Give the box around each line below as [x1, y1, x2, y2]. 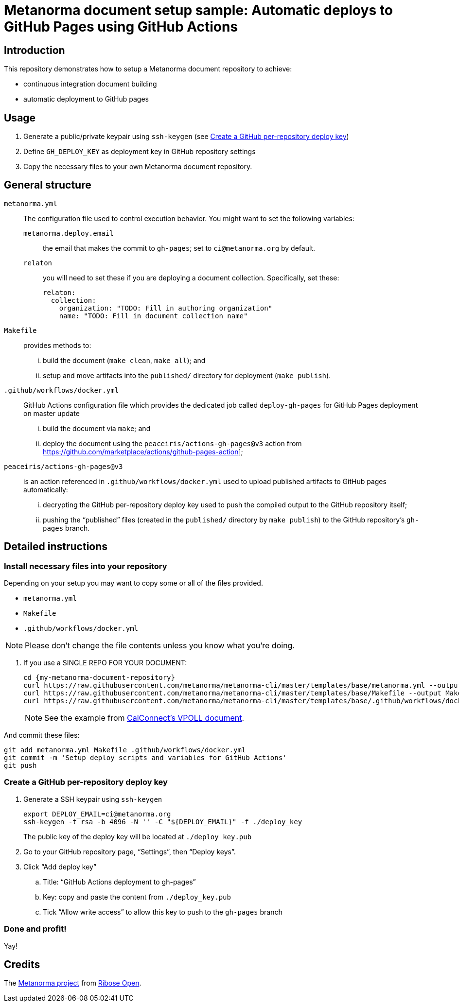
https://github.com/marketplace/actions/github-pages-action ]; [43, 447, 243, 456]
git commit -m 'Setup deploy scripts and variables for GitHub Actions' [4, 754, 287, 762]
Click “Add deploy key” [23, 862, 97, 871]
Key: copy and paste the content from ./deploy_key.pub [43, 892, 231, 901]
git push [4, 762, 37, 770]
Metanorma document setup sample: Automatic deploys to [4, 2, 393, 18]
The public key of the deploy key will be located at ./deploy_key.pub [23, 832, 252, 841]
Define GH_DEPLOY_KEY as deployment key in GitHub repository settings [23, 147, 256, 156]
